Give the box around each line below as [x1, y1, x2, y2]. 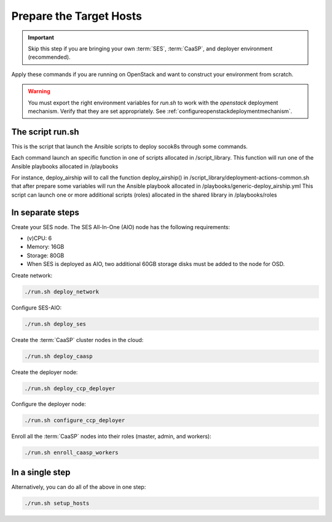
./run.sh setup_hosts [24, 499, 90, 507]
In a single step [11, 467, 71, 477]
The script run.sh [11, 127, 79, 137]
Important [28, 34, 55, 41]
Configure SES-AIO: [11, 304, 61, 311]
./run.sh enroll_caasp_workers [24, 449, 119, 456]
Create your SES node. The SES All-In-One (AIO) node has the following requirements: [11, 223, 231, 230]
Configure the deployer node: [11, 400, 86, 408]
